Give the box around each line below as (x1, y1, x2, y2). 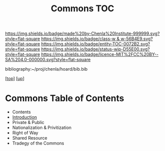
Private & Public (12, 120, 45, 126)
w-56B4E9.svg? (120, 36, 153, 42)
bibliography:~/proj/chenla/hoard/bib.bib (5, 66, 88, 72)
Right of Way (12, 130, 38, 136)
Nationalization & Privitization (12, 125, 72, 130)
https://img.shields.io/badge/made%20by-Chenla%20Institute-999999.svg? (5, 30, 160, 37)
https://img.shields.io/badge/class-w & (41, 36, 120, 42)
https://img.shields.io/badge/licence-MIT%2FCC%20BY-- (41, 51, 159, 57)
